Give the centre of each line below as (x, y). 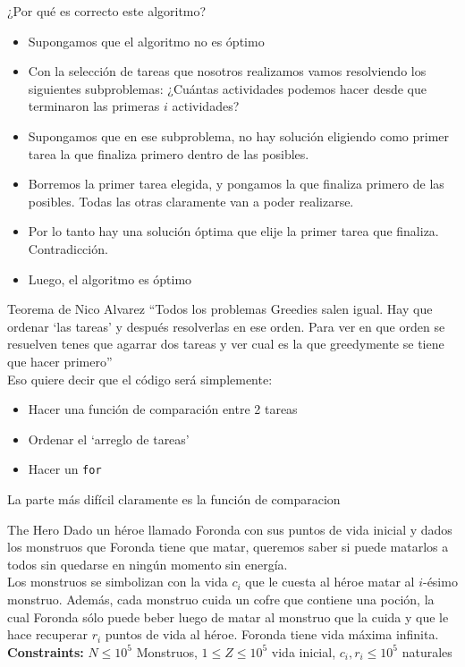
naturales (427, 651)
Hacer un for (65, 469)
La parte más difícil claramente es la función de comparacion (174, 498)
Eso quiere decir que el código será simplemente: (140, 379)
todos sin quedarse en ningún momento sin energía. (148, 564)
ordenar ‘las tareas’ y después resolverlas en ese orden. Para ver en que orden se (226, 326)
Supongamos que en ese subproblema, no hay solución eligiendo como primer (238, 135)
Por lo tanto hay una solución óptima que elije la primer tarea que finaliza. (233, 231)
